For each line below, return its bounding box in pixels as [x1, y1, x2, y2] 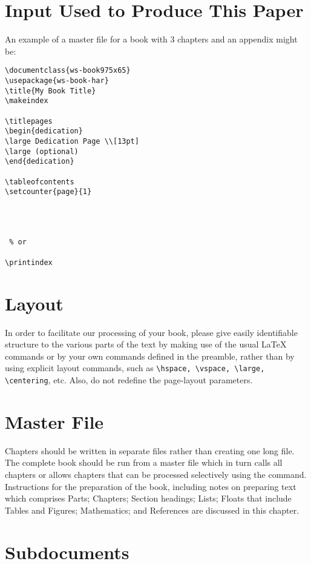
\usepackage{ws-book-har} [5, 76, 109, 85]
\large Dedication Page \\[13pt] [5, 136, 139, 146]
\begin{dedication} [5, 127, 83, 136]
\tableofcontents [5, 177, 74, 186]
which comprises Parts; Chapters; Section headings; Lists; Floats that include [5, 492, 292, 505]
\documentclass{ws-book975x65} [5, 66, 131, 75]
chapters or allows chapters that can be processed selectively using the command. [5, 468, 307, 480]
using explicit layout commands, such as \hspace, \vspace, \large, [5, 361, 265, 374]
